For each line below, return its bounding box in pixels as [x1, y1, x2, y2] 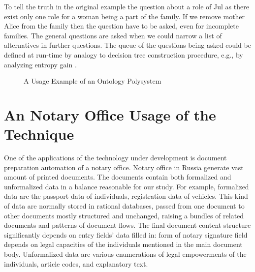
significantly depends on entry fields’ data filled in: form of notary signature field [4, 229, 248, 240]
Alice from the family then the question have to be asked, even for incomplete [4, 21, 239, 31]
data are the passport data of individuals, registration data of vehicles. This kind [4, 191, 248, 201]
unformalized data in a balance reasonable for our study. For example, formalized [4, 181, 249, 191]
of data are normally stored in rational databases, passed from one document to [4, 201, 245, 211]
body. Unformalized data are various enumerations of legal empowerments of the [4, 249, 247, 259]
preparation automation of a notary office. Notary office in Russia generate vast [4, 162, 244, 172]
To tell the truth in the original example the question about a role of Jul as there [4, 1, 249, 11]
